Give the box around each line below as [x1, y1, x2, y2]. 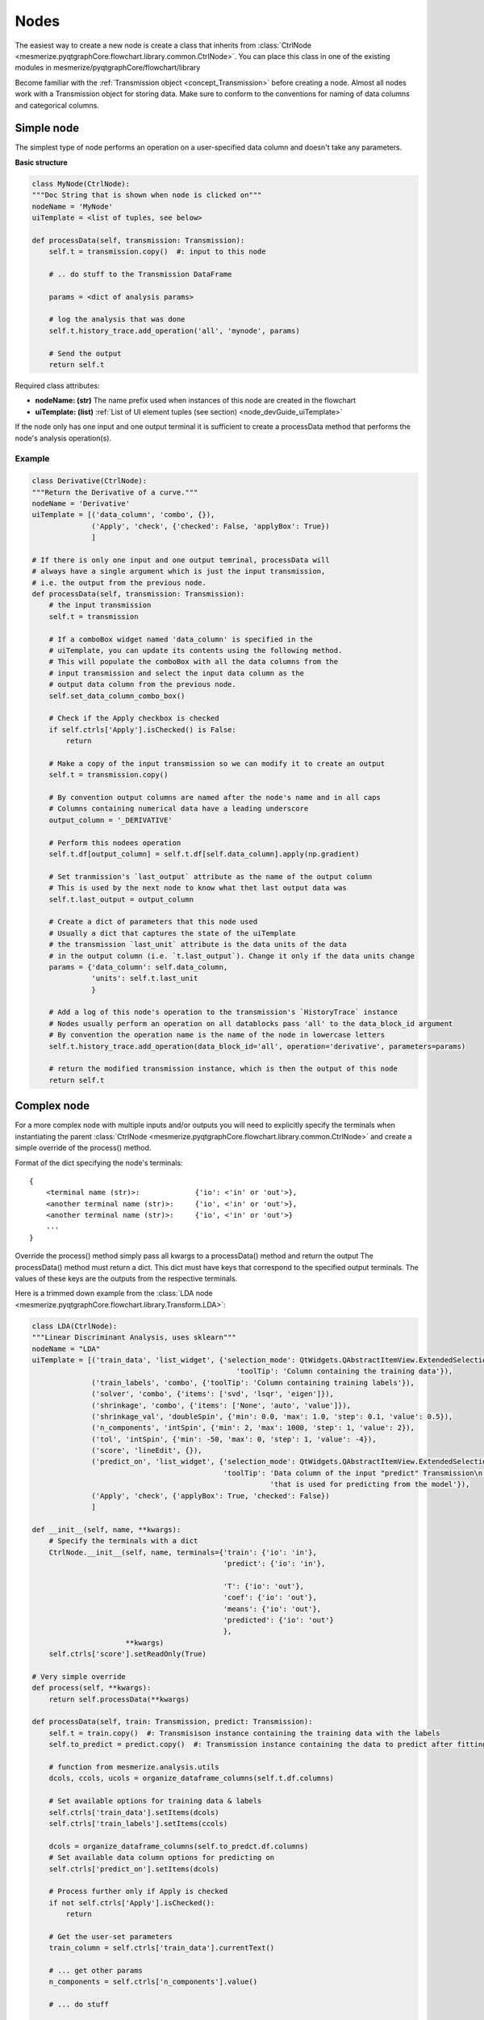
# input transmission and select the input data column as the [48, 668, 305, 678]
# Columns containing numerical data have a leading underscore [48, 804, 309, 814]
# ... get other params [48, 1966, 143, 1976]
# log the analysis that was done [48, 315, 186, 324]
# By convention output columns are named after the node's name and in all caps [48, 793, 381, 802]
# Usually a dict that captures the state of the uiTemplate [48, 928, 296, 937]
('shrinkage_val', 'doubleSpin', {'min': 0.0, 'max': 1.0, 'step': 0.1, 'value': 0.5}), [91, 1412, 453, 1421]
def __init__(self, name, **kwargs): [31, 1525, 181, 1534]
